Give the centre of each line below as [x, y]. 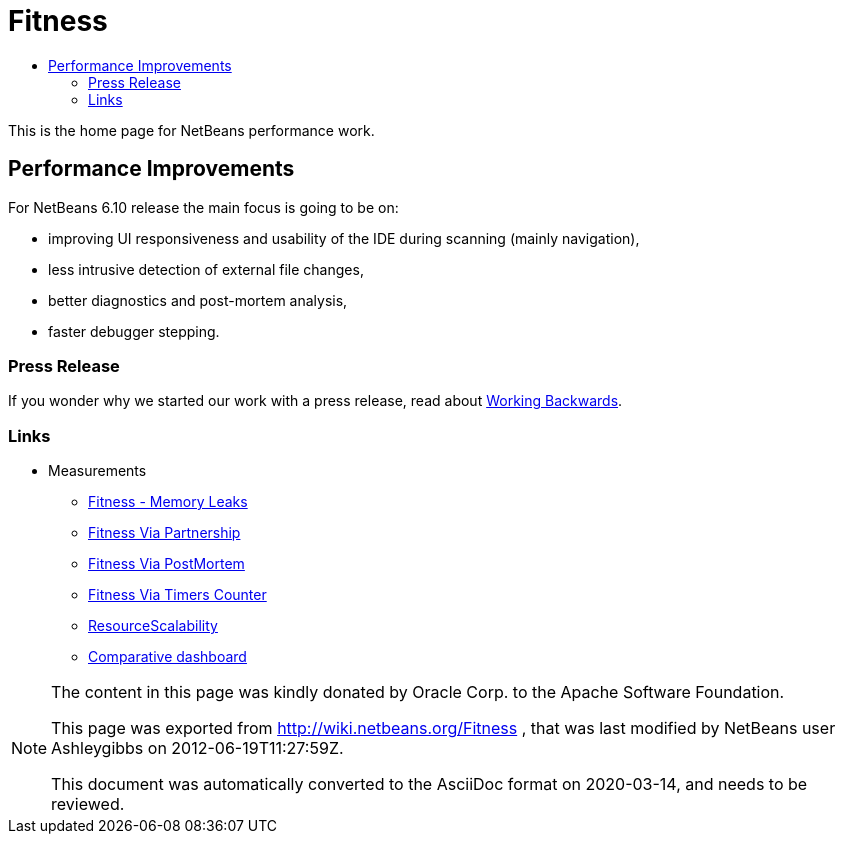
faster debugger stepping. [134, 331]
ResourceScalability [153, 626]
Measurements [97, 471]
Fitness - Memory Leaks [168, 502]
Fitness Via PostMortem [166, 564]
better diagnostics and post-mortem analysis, [198, 300]
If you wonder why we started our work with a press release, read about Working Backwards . [315, 401]
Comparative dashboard [167, 657]
